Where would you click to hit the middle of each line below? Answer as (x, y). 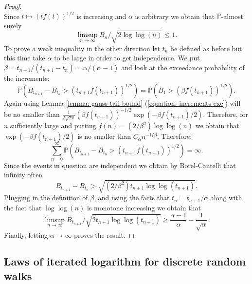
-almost (232, 16)
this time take (25, 58)
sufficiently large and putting (53, 125)
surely (13, 25)
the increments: (27, 78)
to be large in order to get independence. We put (127, 58)
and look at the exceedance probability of (183, 67)
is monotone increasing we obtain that (144, 207)
